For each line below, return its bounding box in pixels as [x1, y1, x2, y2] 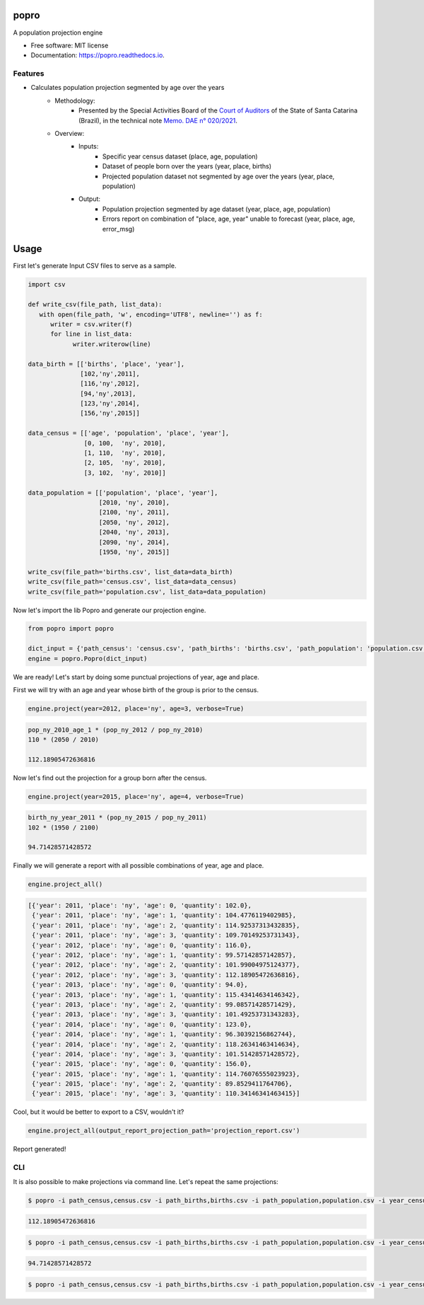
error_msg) [102, 224, 135, 233]
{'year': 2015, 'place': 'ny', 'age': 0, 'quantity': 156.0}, [32, 1060, 252, 1068]
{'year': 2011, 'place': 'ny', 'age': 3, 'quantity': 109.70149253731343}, [32, 931, 300, 939]
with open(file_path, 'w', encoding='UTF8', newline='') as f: [39, 310, 263, 318]
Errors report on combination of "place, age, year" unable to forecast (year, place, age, [102, 214, 355, 223]
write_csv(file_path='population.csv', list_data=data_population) [28, 587, 267, 596]
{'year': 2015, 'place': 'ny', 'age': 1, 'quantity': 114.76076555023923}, [32, 1069, 300, 1078]
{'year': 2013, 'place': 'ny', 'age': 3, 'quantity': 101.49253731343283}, [32, 1011, 300, 1018]
